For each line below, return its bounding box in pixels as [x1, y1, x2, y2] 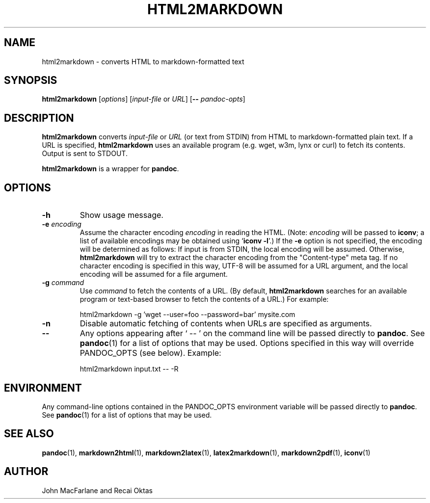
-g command [42, 278, 84, 287]
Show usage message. [80, 210, 163, 220]
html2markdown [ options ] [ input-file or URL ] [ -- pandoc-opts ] [42, 95, 245, 104]
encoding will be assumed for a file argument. [80, 270, 228, 279]
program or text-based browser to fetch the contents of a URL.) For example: [80, 295, 329, 304]
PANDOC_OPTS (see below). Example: [80, 348, 221, 358]
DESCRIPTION [4, 111, 74, 124]
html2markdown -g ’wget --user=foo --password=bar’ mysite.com [80, 310, 296, 319]
